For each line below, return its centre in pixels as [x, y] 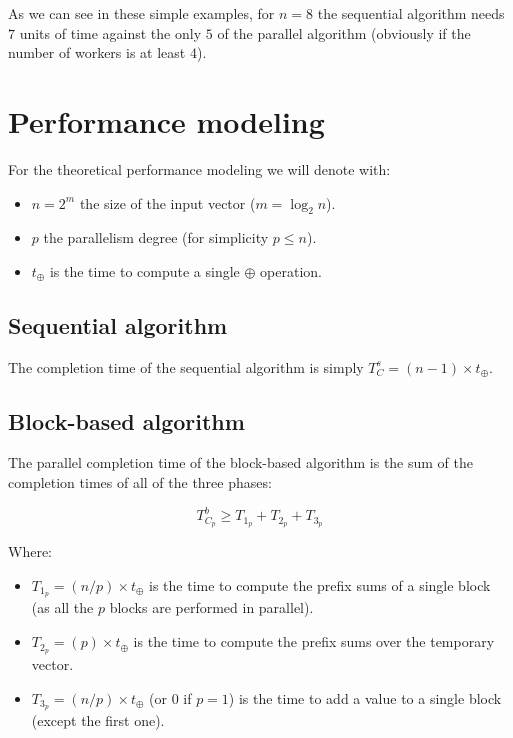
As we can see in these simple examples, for [141, 13]
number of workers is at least [97, 52]
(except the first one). [98, 720]
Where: [30, 551]
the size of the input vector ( [167, 202]
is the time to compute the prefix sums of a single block [320, 584]
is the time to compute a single [144, 270]
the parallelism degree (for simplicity [156, 237]
